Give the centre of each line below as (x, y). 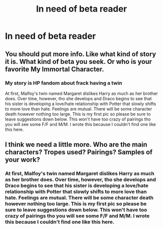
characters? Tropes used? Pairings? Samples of (79, 152)
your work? (23, 160)
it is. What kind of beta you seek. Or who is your (79, 61)
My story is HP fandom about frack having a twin (64, 83)
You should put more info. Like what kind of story (81, 54)
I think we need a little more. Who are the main (76, 145)
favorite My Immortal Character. (55, 69)
